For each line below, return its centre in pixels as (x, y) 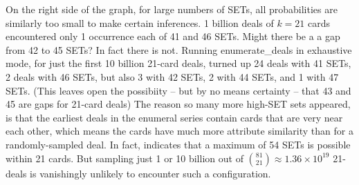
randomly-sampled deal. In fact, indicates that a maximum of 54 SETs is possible (178, 144)
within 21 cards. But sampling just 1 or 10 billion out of (125, 158)
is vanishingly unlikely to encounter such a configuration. (150, 173)
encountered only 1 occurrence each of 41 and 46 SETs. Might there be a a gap (173, 36)
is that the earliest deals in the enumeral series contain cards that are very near (174, 117)
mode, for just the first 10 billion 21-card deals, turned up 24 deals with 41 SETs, (178, 63)
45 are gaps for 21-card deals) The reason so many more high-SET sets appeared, (178, 104)
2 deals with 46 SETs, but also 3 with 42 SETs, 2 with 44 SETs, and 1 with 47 (172, 76)
